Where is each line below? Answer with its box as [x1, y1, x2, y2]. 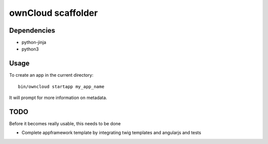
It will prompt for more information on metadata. [9, 95, 108, 101]
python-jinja [21, 40, 47, 46]
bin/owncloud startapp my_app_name [18, 84, 105, 89]
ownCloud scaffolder [9, 7, 98, 18]
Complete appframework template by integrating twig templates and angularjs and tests [21, 130, 201, 136]
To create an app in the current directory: [9, 72, 94, 78]
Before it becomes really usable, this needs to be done [9, 121, 121, 127]
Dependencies [9, 26, 56, 35]
